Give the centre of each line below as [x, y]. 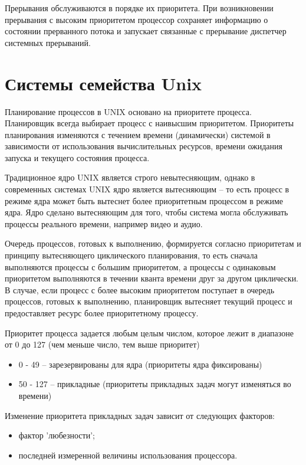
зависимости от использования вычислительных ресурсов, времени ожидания [144, 146]
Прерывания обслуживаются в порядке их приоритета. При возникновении [139, 8]
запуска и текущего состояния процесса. [77, 157]
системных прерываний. [48, 42]
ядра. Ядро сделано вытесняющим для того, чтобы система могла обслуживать [147, 212]
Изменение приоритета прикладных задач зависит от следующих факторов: [140, 415]
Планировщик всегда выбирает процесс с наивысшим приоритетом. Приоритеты [149, 123]
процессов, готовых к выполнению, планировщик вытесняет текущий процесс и [149, 301]
